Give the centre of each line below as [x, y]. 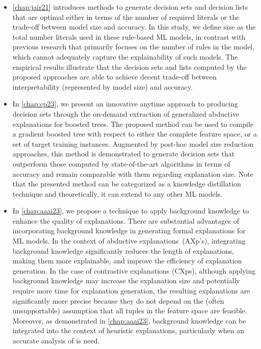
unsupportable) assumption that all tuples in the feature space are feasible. [130, 311]
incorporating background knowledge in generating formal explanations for [129, 231]
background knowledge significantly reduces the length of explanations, [123, 250]
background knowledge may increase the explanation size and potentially [126, 280]
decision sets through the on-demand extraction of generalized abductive [126, 113]
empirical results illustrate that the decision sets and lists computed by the [129, 66]
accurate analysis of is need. [56, 340]
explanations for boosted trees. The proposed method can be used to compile [133, 124]
